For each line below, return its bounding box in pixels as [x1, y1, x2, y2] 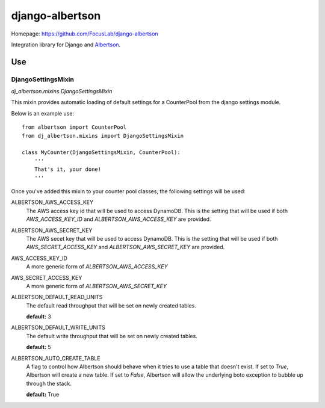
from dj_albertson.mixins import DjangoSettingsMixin [22, 132, 184, 139]
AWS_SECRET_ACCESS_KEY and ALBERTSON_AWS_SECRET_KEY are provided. [26, 244, 225, 251]
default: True [26, 391, 60, 398]
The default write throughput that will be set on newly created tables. [26, 332, 198, 339]
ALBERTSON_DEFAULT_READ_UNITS [11, 294, 103, 301]
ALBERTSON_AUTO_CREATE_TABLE [11, 354, 101, 362]
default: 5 [26, 344, 51, 351]
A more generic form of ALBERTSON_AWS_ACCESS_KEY [26, 263, 168, 270]
